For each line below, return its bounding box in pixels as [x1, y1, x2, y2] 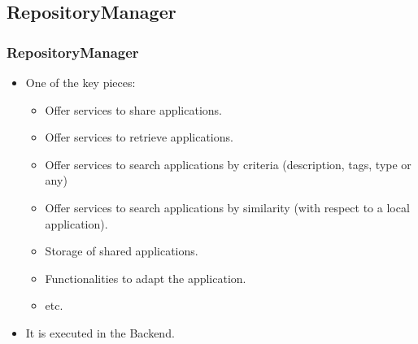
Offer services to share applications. [45, 101, 222, 118]
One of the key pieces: [25, 74, 136, 90]
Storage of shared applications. [45, 242, 198, 259]
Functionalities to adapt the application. [45, 269, 246, 286]
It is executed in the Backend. [25, 324, 175, 341]
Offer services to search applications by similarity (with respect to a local [45, 198, 410, 216]
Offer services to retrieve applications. [45, 128, 233, 146]
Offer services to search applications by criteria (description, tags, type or [45, 155, 411, 172]
